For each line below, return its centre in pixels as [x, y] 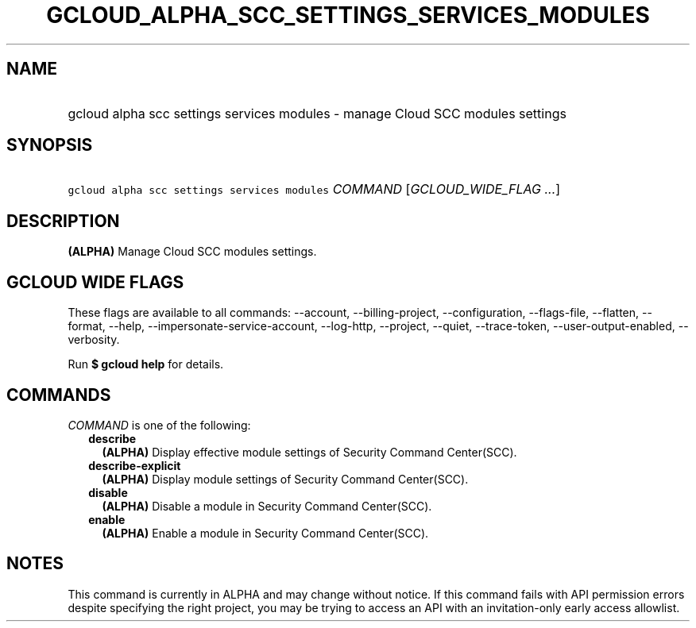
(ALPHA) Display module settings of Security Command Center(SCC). [285, 479]
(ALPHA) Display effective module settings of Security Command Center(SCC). [309, 452]
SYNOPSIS [50, 145]
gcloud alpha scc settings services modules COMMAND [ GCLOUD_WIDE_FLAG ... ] [314, 189]
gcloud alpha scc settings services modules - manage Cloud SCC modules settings [317, 113]
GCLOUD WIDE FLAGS [95, 282]
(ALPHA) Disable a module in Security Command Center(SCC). [267, 506]
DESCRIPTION [63, 221]
